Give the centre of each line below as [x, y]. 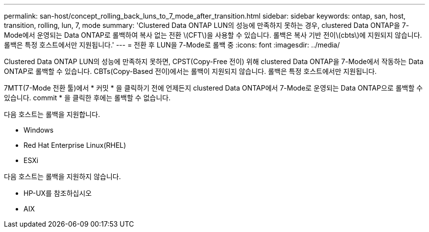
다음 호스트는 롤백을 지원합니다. [52, 114]
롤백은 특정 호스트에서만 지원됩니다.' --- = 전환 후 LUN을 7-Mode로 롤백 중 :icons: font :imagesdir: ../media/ [172, 45]
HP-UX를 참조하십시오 [58, 193]
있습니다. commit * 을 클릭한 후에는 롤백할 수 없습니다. [87, 98]
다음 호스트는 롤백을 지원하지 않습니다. [62, 176]
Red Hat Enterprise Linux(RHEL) [75, 145]
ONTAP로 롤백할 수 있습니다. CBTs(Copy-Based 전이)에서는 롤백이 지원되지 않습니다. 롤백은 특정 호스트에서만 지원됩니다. [191, 71]
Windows [39, 130]
